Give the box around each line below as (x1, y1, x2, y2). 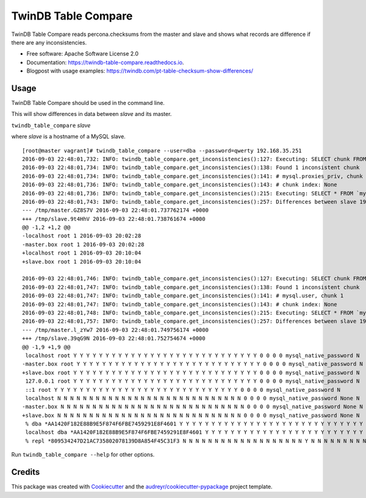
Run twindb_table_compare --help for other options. (11, 451, 155, 458)
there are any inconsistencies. (11, 38, 87, 46)
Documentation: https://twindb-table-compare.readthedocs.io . (26, 59, 184, 66)
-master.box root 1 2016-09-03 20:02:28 (22, 241, 145, 248)
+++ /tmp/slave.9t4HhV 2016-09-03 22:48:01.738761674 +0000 (22, 215, 206, 222)
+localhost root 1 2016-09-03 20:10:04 (22, 250, 142, 256)
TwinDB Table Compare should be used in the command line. (11, 99, 165, 107)
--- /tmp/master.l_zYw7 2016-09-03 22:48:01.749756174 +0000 (22, 327, 209, 333)
